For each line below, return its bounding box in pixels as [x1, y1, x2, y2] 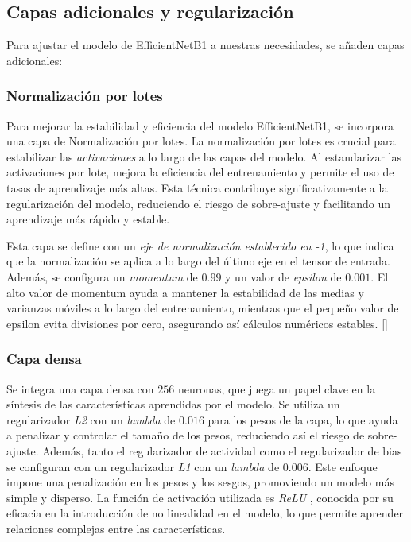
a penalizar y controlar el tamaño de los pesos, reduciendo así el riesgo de [6, 427, 365, 443]
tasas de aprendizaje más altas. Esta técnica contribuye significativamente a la [6, 179, 388, 196]
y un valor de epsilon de [225, 268, 342, 285]
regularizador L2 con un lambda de [6, 411, 176, 428]
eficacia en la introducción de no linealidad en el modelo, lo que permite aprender [6, 505, 404, 521]
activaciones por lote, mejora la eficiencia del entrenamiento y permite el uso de [6, 164, 394, 180]
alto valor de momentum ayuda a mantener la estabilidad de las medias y [6, 284, 364, 300]
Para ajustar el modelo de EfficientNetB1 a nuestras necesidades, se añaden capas [6, 37, 405, 53]
